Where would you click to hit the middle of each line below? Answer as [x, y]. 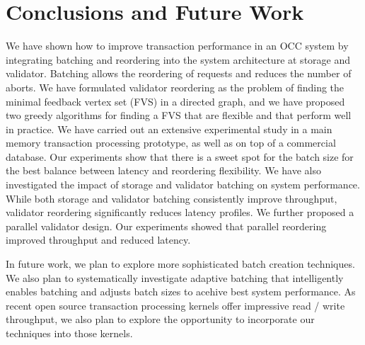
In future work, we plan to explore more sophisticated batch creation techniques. [180, 264]
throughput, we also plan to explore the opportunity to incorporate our [160, 319]
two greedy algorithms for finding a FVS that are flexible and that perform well [179, 115]
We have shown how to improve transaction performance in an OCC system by [177, 46]
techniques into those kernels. [69, 333]
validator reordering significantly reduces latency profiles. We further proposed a [180, 212]
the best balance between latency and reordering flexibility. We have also [163, 170]
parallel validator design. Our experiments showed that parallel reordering [166, 226]
